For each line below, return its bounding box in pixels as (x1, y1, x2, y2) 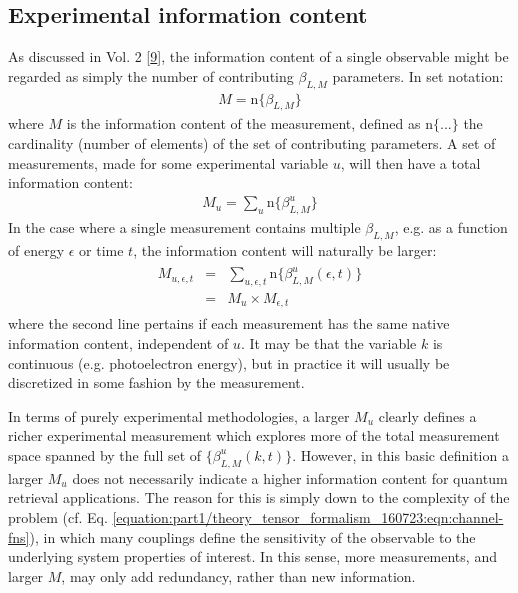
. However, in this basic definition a (292, 444, 509, 465)
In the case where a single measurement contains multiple (8, 217, 361, 238)
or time (79, 239, 124, 260)
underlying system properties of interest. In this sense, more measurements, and (8, 546, 497, 567)
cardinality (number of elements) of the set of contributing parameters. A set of (8, 133, 496, 154)
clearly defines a (378, 405, 477, 426)
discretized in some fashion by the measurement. (8, 372, 305, 393)
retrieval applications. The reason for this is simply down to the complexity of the (8, 487, 510, 508)
